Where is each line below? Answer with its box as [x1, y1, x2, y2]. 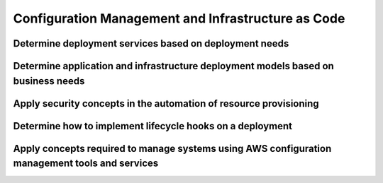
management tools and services [13, 158, 159, 170]
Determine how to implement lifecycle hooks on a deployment [13, 120, 292, 132]
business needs [13, 75, 85, 87]
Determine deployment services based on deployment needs [13, 37, 289, 49]
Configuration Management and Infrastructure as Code [13, 11, 345, 26]
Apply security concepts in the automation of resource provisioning [13, 98, 319, 110]
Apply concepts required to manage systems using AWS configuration [13, 142, 332, 155]
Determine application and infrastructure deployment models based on [13, 60, 335, 72]
